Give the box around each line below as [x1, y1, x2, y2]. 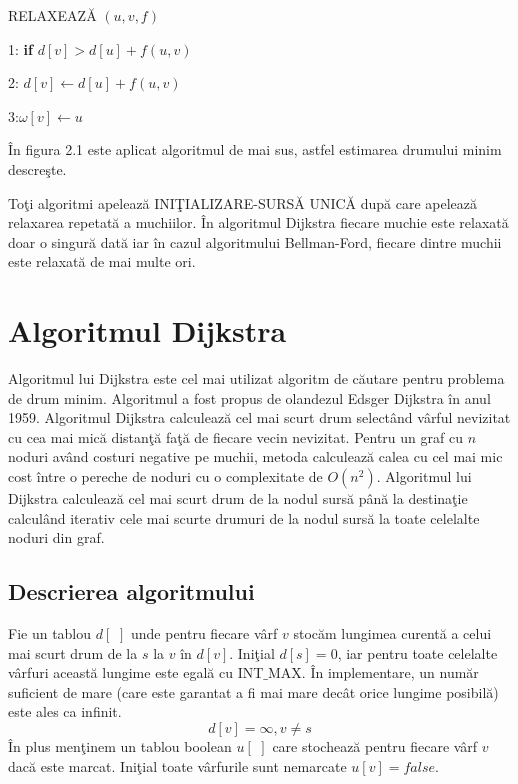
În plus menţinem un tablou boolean [8, 735, 232, 756]
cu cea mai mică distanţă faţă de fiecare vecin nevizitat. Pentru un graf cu [8, 426, 463, 447]
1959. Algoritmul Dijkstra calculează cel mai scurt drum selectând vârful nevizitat [8, 407, 511, 428]
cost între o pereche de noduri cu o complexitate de [8, 466, 323, 487]
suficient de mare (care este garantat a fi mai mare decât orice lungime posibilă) [8, 681, 499, 702]
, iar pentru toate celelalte [337, 642, 498, 663]
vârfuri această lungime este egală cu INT [8, 662, 264, 683]
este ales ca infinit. [8, 701, 122, 722]
